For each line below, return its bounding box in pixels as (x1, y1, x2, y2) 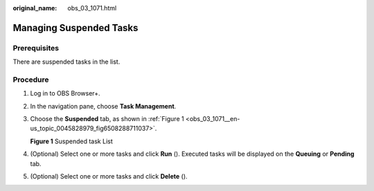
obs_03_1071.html (67, 4, 117, 12)
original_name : (12, 4, 57, 12)
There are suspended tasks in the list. (12, 57, 121, 66)
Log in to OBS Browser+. (30, 89, 100, 98)
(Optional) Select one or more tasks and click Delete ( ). (30, 172, 188, 181)
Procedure (12, 75, 49, 84)
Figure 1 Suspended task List (30, 137, 114, 145)
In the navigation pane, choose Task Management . (30, 102, 177, 110)
